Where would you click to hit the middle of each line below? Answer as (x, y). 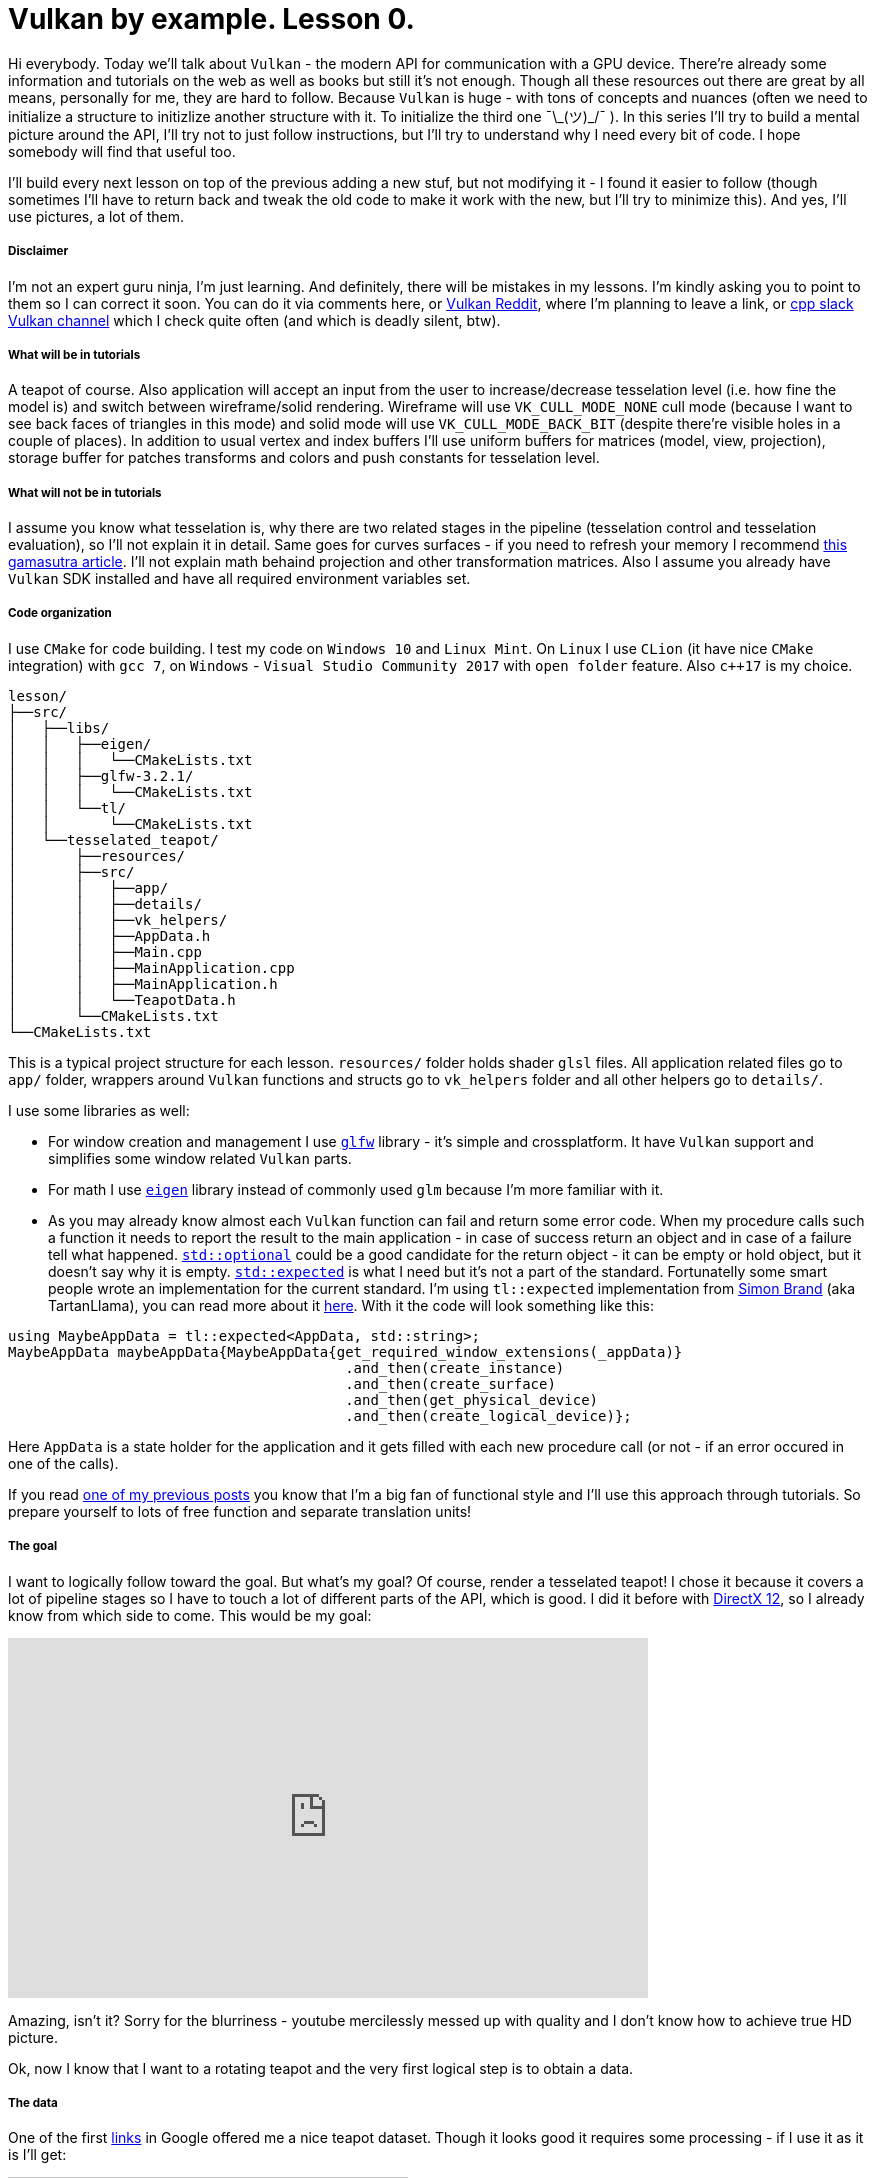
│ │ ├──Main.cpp (105, 951)
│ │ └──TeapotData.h (122, 999)
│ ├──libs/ (59, 727)
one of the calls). (63, 1463)
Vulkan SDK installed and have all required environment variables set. (239, 579)
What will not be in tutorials (85, 492)
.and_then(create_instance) (455, 1367)
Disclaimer (38, 251)
